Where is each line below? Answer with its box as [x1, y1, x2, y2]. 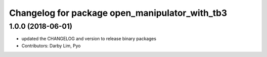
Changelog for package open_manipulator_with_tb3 [9, 7, 227, 18]
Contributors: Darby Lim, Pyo [21, 43, 81, 49]
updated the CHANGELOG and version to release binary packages [21, 36, 157, 42]
